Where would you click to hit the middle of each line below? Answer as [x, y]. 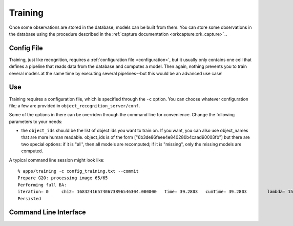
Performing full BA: [42, 185]
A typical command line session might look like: [57, 160]
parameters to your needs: [36, 122]
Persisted [29, 198]
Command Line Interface [48, 212]
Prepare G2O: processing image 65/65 [63, 178]
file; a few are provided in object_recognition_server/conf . [74, 105]
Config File [26, 48]
